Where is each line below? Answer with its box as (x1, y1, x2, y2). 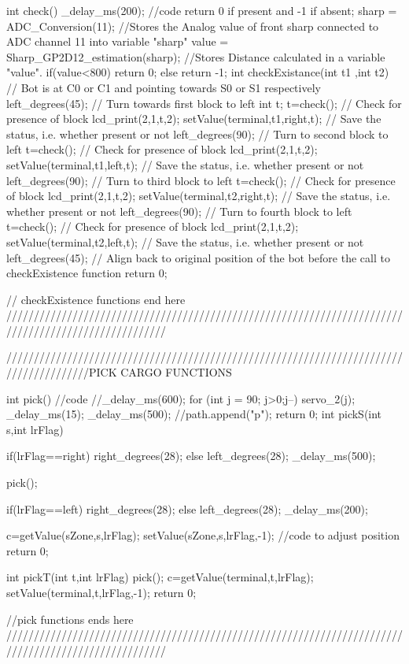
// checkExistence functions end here (6, 291, 186, 307)
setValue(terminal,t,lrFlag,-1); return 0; (6, 584, 197, 600)
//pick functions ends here (6, 610, 134, 627)
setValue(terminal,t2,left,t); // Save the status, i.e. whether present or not (6, 233, 364, 250)
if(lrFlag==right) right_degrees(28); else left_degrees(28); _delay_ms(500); (6, 447, 376, 464)
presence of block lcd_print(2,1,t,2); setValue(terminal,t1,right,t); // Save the (6, 110, 381, 127)
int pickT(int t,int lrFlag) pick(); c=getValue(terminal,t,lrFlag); (6, 569, 314, 585)
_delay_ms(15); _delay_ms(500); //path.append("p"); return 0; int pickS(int (6, 406, 382, 422)
